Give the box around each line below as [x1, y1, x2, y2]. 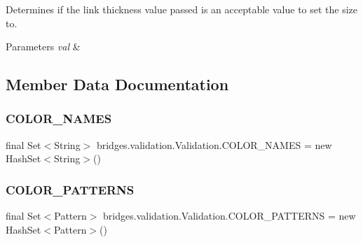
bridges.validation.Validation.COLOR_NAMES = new [96, 137, 332, 152]
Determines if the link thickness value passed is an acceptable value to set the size [6, 2, 358, 16]
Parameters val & [6, 39, 81, 54]
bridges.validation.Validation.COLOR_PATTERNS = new [103, 208, 356, 223]
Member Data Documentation [6, 73, 229, 95]
